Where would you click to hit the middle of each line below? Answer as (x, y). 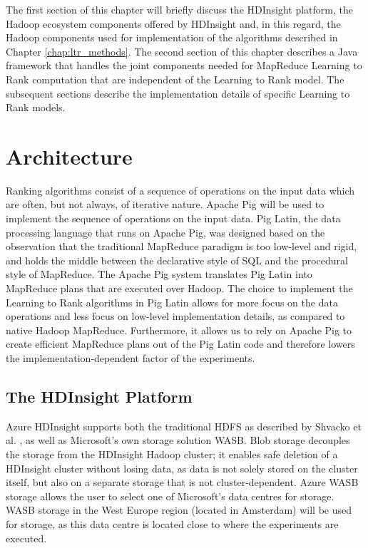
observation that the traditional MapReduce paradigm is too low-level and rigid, (182, 246)
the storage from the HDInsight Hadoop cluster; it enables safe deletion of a (172, 454)
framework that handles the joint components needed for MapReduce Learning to (184, 65)
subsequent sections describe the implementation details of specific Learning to (178, 93)
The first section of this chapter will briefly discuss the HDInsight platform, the (180, 9)
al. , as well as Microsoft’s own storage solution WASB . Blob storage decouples (178, 440)
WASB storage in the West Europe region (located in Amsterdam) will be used (179, 510)
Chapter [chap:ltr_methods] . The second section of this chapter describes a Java (182, 51)
